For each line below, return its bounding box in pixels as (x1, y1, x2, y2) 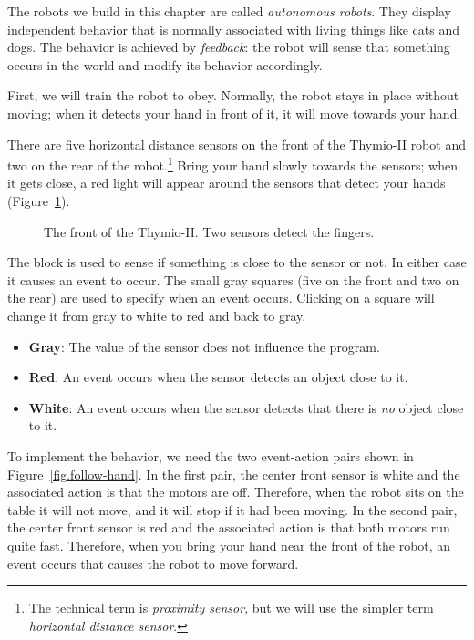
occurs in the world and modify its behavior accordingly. (7, 55, 323, 74)
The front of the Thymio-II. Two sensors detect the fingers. (44, 222, 375, 241)
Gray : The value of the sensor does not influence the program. (28, 336, 380, 356)
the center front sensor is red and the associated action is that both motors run (7, 518, 450, 537)
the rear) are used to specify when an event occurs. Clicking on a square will (7, 288, 435, 307)
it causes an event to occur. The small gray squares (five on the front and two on (7, 270, 459, 289)
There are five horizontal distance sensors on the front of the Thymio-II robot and (7, 134, 466, 153)
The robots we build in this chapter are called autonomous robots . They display (7, 2, 451, 20)
